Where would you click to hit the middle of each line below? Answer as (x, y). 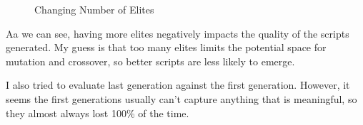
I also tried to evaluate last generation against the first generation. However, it (178, 85)
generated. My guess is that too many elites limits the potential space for (166, 47)
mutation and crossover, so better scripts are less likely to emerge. (150, 61)
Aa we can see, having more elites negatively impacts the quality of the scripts (178, 33)
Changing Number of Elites (94, 9)
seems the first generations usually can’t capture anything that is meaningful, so (181, 98)
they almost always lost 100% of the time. (98, 113)
